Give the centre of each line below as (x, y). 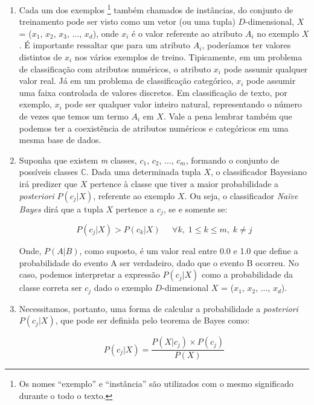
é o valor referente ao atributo (187, 33)
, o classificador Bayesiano (259, 172)
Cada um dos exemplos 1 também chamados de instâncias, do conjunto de (156, 9)
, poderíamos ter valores (246, 45)
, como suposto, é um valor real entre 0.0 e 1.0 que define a (189, 251)
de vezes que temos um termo (74, 116)
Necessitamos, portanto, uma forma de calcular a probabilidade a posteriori (159, 308)
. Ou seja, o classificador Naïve (241, 195)
